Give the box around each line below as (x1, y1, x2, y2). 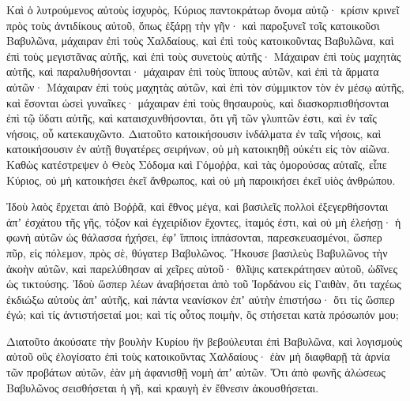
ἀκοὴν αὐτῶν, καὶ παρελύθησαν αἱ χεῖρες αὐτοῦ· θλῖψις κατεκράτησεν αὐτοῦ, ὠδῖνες (6, 260, 398, 276)
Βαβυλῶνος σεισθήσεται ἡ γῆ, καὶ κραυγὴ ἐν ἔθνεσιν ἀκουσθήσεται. (6, 379, 319, 395)
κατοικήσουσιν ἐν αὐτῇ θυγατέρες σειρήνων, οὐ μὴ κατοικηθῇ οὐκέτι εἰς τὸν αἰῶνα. (6, 141, 390, 157)
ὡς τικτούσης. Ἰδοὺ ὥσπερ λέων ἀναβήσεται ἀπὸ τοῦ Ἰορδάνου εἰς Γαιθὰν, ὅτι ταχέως (6, 275, 401, 292)
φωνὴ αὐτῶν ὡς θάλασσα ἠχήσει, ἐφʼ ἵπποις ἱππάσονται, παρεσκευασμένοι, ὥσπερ (6, 229, 382, 245)
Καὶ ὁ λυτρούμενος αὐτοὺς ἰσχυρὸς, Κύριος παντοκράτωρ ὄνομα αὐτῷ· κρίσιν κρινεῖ (6, 2, 400, 17)
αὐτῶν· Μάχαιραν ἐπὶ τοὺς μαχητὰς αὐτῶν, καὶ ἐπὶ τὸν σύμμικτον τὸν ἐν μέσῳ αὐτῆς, (6, 78, 404, 95)
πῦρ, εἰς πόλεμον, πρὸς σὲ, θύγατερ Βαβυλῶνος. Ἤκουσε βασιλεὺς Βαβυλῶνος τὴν (6, 244, 388, 260)
